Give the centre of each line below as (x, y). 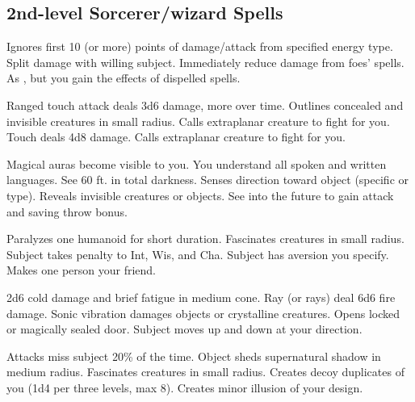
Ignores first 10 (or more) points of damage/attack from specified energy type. (200, 46)
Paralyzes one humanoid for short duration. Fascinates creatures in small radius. (205, 239)
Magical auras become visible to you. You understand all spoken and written (197, 163)
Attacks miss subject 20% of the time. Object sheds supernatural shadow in (194, 356)
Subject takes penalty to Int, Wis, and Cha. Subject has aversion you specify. (198, 254)
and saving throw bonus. (67, 211)
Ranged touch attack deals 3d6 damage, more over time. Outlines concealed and (205, 105)
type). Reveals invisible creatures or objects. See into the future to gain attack (200, 195)
